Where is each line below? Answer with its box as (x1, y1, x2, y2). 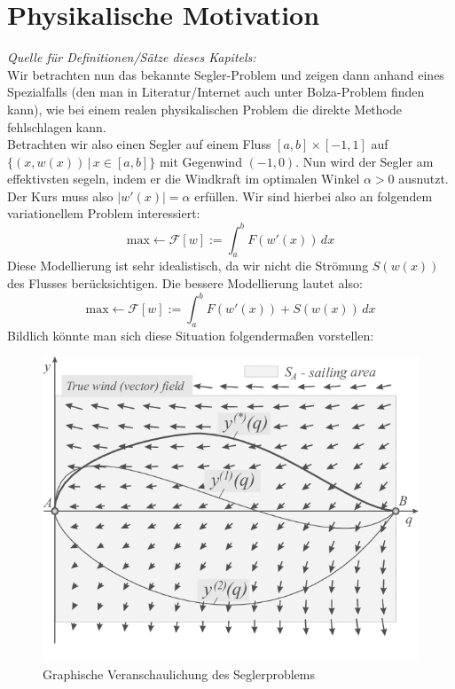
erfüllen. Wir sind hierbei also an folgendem (194, 186, 433, 205)
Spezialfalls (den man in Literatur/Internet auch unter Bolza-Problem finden (7, 82, 425, 101)
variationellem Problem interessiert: (7, 204, 200, 223)
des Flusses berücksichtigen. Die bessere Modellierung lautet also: (7, 273, 363, 292)
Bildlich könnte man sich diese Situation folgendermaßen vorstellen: (7, 325, 374, 344)
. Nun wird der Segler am (295, 152, 434, 170)
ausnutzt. (398, 169, 449, 188)
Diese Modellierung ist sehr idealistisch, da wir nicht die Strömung (7, 256, 369, 275)
